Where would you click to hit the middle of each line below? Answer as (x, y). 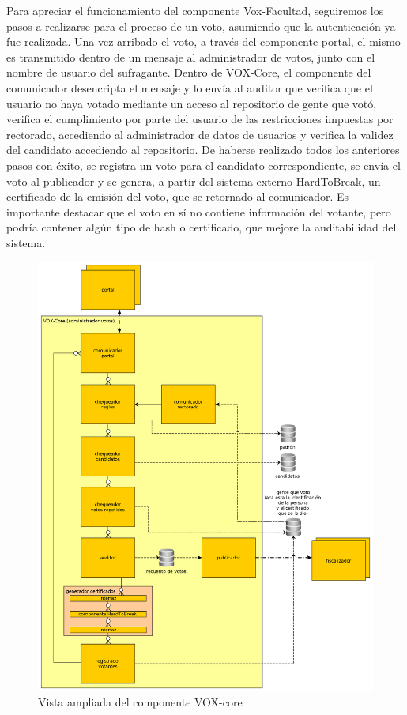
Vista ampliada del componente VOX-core (140, 702)
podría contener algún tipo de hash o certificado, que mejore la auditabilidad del (202, 227)
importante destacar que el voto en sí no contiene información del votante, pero (199, 211)
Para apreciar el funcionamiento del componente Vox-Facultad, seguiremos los (195, 10)
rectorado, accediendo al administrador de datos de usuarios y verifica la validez (200, 134)
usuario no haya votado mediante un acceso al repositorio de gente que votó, (192, 103)
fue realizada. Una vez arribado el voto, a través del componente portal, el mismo (203, 41)
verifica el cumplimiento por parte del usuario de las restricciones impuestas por (200, 119)
